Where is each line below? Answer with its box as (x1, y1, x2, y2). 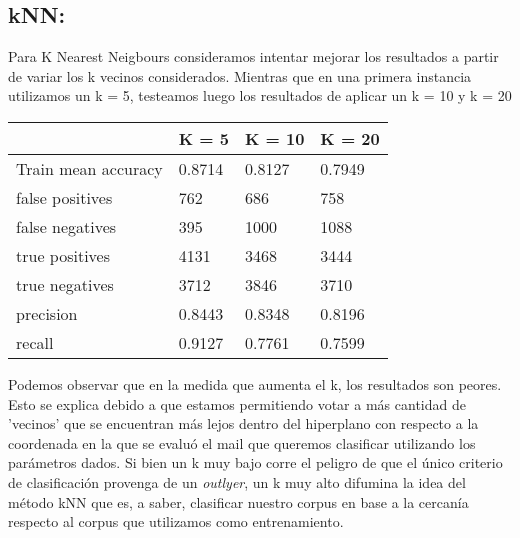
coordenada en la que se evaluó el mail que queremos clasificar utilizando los (8, 432, 476, 453)
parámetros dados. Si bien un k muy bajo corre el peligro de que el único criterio (8, 452, 503, 473)
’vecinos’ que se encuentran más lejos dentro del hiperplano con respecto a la (8, 413, 479, 434)
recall (16, 330, 54, 354)
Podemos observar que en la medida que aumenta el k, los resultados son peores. (8, 373, 502, 394)
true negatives (16, 272, 114, 296)
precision (16, 301, 78, 325)
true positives (16, 243, 111, 267)
